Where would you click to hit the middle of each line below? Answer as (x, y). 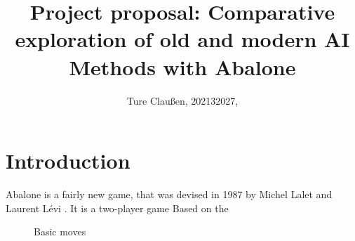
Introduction (68, 161)
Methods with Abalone (182, 66)
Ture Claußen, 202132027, (182, 100)
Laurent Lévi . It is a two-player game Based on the (117, 208)
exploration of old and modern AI (182, 39)
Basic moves (60, 232)
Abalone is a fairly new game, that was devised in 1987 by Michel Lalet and (169, 194)
